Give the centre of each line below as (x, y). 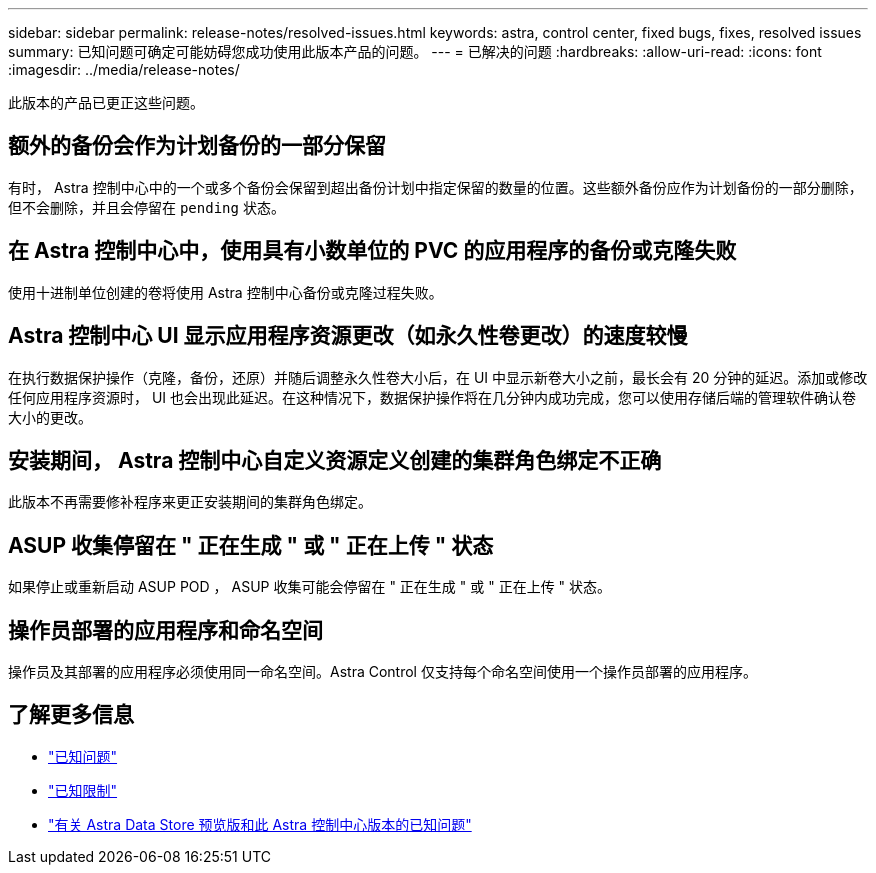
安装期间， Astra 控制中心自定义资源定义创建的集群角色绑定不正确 (335, 460)
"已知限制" (83, 790)
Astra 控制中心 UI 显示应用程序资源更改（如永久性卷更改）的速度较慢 (348, 336)
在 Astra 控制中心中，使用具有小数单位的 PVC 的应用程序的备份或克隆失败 (372, 251)
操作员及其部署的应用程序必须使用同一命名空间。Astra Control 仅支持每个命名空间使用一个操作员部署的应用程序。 (382, 672)
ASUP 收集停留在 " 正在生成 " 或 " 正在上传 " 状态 (251, 545)
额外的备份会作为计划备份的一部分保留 (197, 146)
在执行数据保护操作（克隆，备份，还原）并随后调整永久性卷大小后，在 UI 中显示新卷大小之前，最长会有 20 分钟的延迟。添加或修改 (438, 377)
